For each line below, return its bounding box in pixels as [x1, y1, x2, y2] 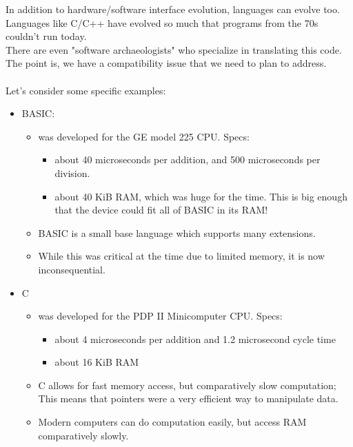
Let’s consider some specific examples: [6, 83, 166, 97]
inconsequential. [38, 262, 105, 276]
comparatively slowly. [38, 428, 129, 442]
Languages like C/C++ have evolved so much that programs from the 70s [6, 15, 319, 30]
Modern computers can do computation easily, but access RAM [38, 415, 307, 429]
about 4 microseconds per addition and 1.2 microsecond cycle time [54, 331, 336, 346]
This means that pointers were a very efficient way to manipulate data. [38, 391, 339, 406]
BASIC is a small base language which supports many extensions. [38, 225, 316, 240]
